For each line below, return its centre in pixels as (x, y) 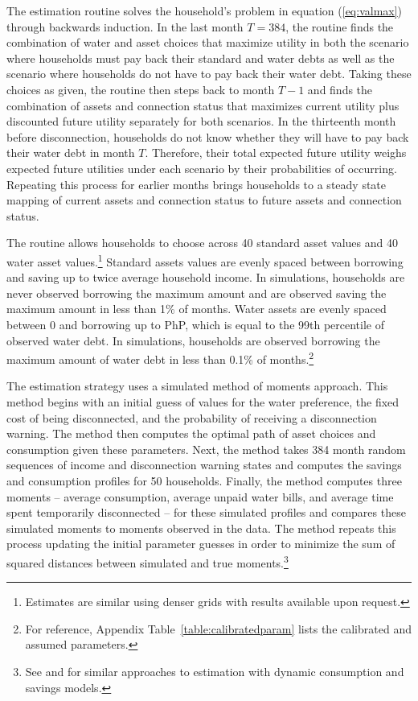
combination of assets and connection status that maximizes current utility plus (203, 105)
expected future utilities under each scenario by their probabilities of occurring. (202, 168)
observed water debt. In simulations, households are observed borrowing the (193, 340)
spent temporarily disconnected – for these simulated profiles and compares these (206, 512)
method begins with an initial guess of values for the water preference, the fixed (203, 401)
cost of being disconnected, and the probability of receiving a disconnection (192, 417)
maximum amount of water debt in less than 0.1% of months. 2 (160, 358)
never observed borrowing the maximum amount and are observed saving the (197, 293)
